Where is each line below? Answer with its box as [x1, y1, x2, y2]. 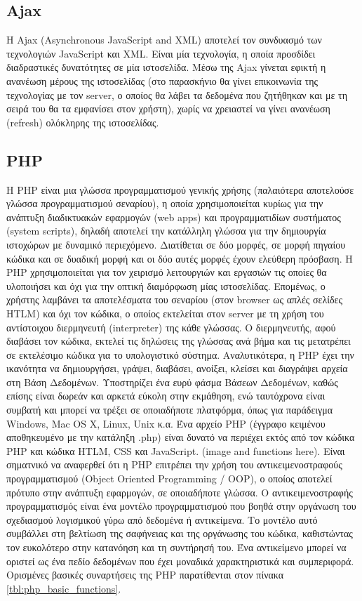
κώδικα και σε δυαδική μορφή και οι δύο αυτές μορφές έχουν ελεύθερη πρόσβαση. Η [6, 251, 353, 265]
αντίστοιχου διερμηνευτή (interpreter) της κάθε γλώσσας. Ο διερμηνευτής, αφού [6, 319, 336, 334]
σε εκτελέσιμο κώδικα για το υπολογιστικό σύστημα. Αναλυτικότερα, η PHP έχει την [6, 347, 354, 362]
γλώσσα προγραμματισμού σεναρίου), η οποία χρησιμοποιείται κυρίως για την [6, 196, 323, 211]
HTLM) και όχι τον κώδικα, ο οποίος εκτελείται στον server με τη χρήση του [6, 305, 324, 320]
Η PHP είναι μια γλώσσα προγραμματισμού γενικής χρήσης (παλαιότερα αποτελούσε [6, 182, 354, 197]
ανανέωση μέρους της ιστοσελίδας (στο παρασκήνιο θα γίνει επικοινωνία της [6, 73, 319, 88]
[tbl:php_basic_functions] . [6, 581, 121, 595]
